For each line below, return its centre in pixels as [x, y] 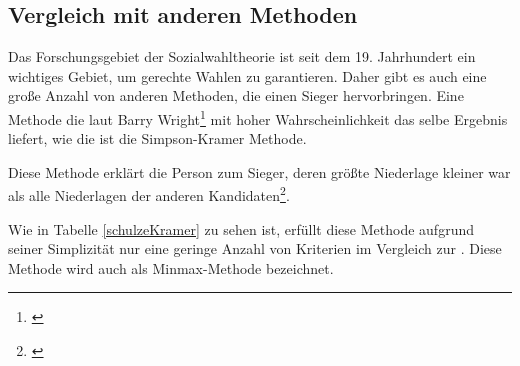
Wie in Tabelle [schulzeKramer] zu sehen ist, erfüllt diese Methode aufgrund [241, 228]
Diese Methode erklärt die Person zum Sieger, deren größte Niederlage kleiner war [259, 171]
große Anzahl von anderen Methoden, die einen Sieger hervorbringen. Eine [236, 95]
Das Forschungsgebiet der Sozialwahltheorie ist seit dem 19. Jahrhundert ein [242, 56]
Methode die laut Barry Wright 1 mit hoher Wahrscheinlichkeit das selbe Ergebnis [258, 117]
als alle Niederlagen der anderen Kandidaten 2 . [149, 194]
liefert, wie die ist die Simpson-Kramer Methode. [157, 138]
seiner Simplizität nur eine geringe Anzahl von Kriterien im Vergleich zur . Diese [255, 248]
